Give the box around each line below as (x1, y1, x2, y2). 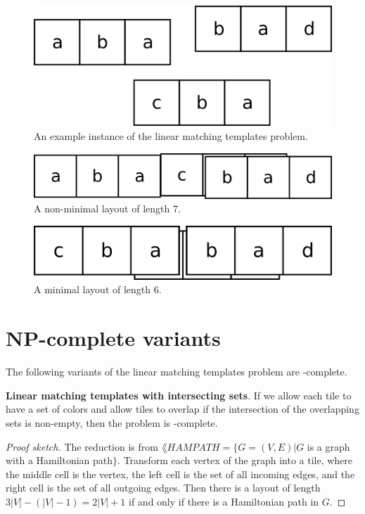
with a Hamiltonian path (6, 453, 113, 468)
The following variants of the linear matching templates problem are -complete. (6, 364, 347, 379)
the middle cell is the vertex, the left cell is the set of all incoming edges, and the (6, 466, 355, 481)
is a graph (307, 439, 350, 454)
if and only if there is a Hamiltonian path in (129, 494, 319, 508)
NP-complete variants (6, 323, 221, 352)
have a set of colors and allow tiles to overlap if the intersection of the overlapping (6, 401, 359, 416)
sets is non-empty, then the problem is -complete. (6, 415, 218, 430)
